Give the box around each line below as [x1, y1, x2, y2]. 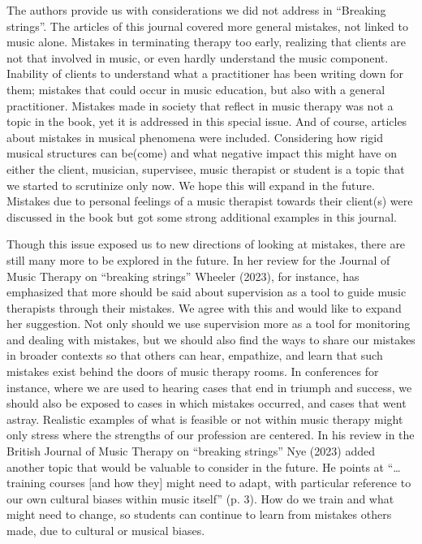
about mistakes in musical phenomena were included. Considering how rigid [6, 128, 383, 145]
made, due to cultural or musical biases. [6, 522, 205, 538]
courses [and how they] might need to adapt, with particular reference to [49, 474, 411, 491]
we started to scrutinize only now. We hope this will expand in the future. [6, 176, 375, 193]
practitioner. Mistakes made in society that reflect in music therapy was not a [6, 97, 394, 114]
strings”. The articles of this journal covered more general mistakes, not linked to [6, 17, 408, 34]
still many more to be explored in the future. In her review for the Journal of [6, 251, 390, 268]
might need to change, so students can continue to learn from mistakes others [6, 506, 392, 523]
